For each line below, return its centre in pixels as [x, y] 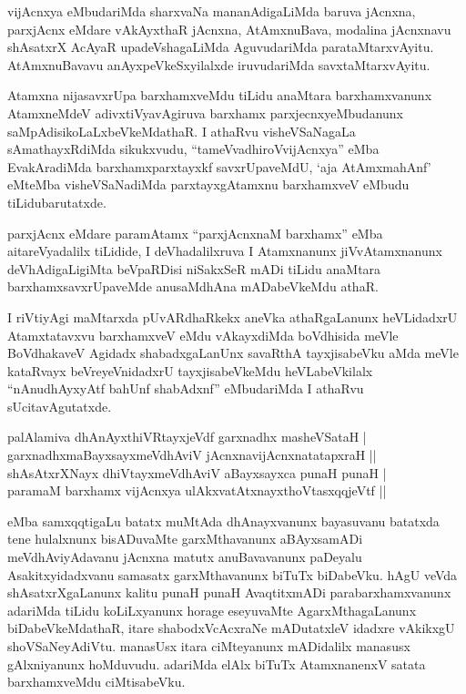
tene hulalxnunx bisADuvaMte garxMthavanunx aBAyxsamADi [185, 539]
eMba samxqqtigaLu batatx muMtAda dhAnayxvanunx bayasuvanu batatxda [223, 520]
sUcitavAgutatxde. [60, 406]
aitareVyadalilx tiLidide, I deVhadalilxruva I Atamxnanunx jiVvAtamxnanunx [225, 251]
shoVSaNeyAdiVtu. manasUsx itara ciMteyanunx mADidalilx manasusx [209, 646]
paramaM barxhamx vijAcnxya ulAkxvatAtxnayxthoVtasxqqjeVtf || [197, 490]
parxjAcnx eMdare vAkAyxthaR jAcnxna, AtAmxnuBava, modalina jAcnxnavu [229, 29]
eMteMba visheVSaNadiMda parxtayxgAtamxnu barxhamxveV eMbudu [208, 184]
